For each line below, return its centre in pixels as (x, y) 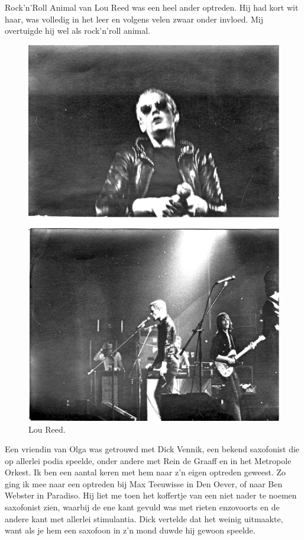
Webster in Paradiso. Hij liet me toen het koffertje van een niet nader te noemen (151, 495)
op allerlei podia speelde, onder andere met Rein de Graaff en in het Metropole (148, 460)
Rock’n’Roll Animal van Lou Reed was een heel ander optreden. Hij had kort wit (152, 7)
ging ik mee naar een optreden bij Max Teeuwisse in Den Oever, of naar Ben (144, 483)
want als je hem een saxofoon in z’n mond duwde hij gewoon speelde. (130, 530)
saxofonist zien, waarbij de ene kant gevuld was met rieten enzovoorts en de (142, 507)
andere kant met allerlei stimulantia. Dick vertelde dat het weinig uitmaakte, (144, 518)
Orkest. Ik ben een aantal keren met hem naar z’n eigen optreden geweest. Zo (145, 472)
